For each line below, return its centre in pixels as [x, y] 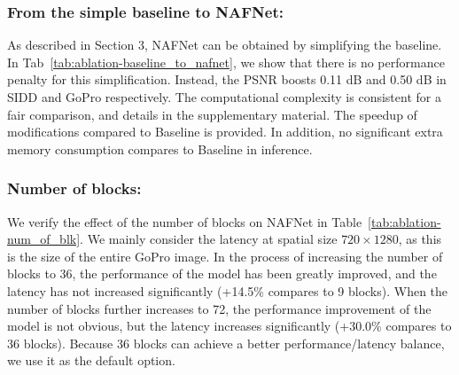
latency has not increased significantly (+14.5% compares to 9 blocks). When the [228, 290]
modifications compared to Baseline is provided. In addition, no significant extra [225, 132]
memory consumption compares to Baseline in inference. [160, 148]
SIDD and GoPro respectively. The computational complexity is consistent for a [224, 97]
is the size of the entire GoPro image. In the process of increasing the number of [225, 256]
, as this [420, 239]
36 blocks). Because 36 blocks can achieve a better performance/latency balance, [226, 343]
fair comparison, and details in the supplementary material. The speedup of [212, 114]
